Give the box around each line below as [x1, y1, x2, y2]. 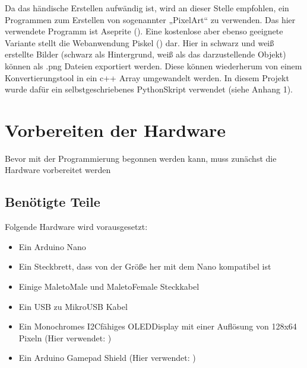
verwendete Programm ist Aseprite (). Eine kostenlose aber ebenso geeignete [5, 25, 283, 37]
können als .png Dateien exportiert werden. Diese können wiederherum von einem [5, 59, 302, 72]
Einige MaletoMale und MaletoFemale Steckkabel [18, 280, 200, 293]
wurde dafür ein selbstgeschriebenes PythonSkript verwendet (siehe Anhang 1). [5, 83, 293, 95]
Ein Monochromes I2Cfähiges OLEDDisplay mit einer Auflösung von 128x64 [18, 320, 297, 332]
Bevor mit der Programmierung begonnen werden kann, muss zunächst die [5, 152, 277, 164]
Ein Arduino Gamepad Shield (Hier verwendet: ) [18, 351, 196, 364]
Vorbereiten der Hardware [5, 117, 226, 142]
